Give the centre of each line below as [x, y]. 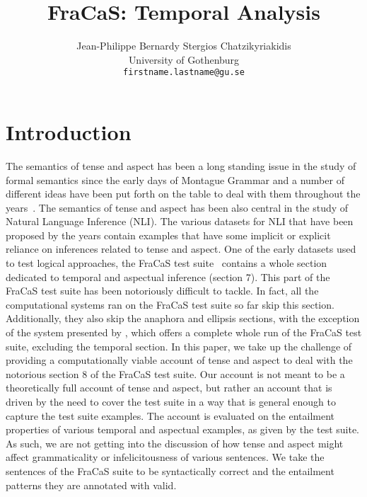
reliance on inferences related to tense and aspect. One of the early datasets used [181, 249]
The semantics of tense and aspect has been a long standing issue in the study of [181, 165]
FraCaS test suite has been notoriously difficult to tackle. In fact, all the [162, 291]
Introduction [69, 131]
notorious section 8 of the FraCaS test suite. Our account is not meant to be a [175, 373]
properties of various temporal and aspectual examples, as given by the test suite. [183, 429]
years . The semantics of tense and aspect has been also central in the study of [177, 207]
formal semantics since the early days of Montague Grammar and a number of [175, 179]
